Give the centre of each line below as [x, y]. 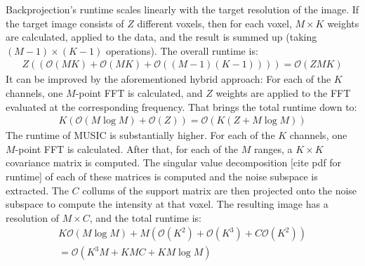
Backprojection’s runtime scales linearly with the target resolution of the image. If [182, 9]
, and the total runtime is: [145, 217]
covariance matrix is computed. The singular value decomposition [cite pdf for [173, 162]
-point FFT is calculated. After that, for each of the [127, 148]
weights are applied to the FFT [283, 93]
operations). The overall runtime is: [182, 50]
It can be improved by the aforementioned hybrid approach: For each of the [168, 79]
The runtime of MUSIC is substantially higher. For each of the [140, 135]
